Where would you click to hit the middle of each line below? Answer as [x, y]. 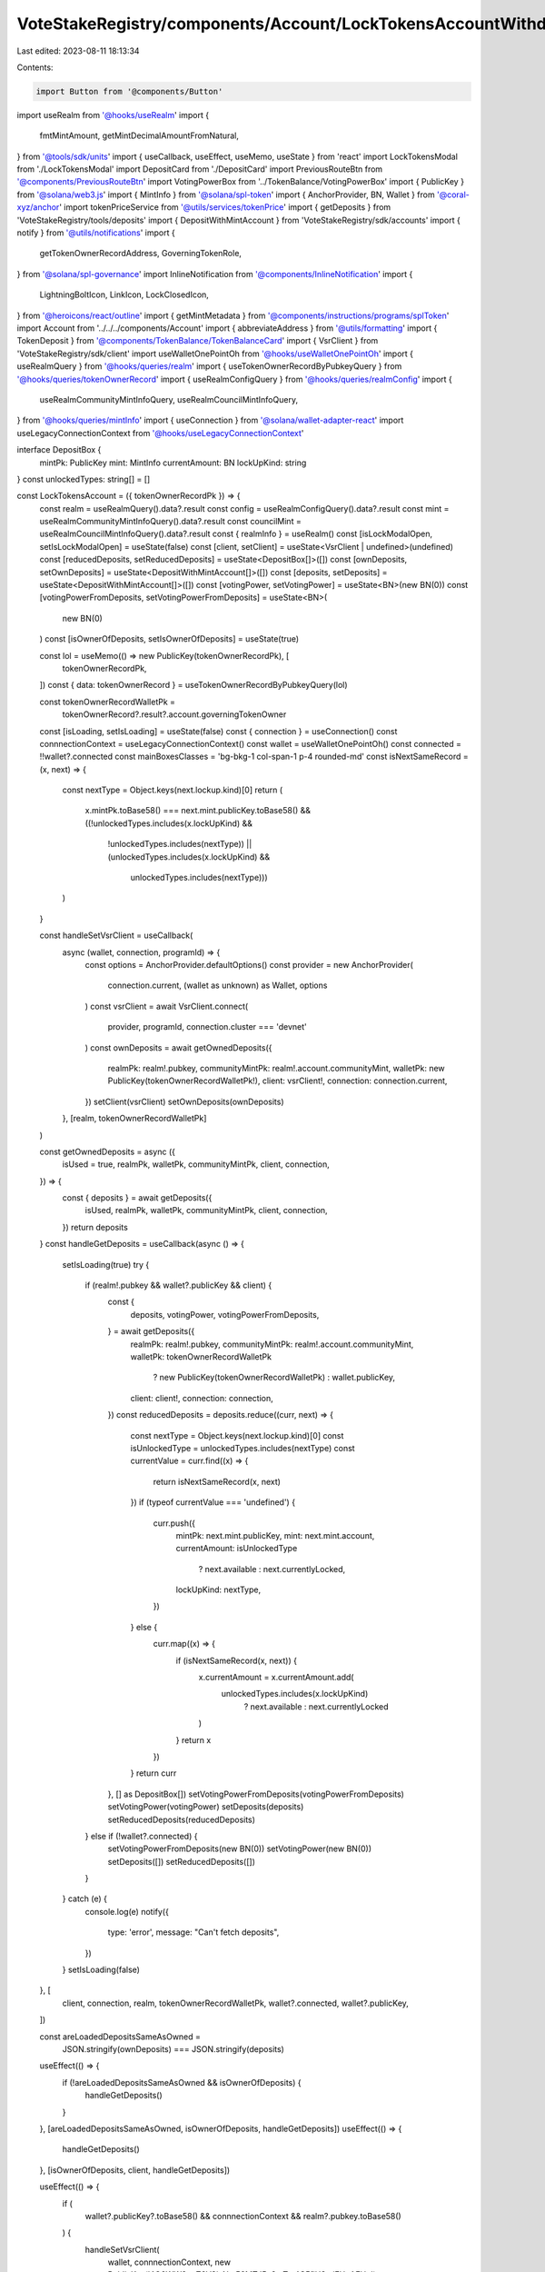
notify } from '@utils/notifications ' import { [96, 233]
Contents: [35, 67]
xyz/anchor [38, 207]
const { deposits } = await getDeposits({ [137, 1198]
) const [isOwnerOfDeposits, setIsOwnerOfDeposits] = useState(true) [169, 639]
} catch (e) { [85, 1898]
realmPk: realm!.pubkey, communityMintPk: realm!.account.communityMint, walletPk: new [276, 1068]
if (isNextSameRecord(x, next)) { [236, 1660]
